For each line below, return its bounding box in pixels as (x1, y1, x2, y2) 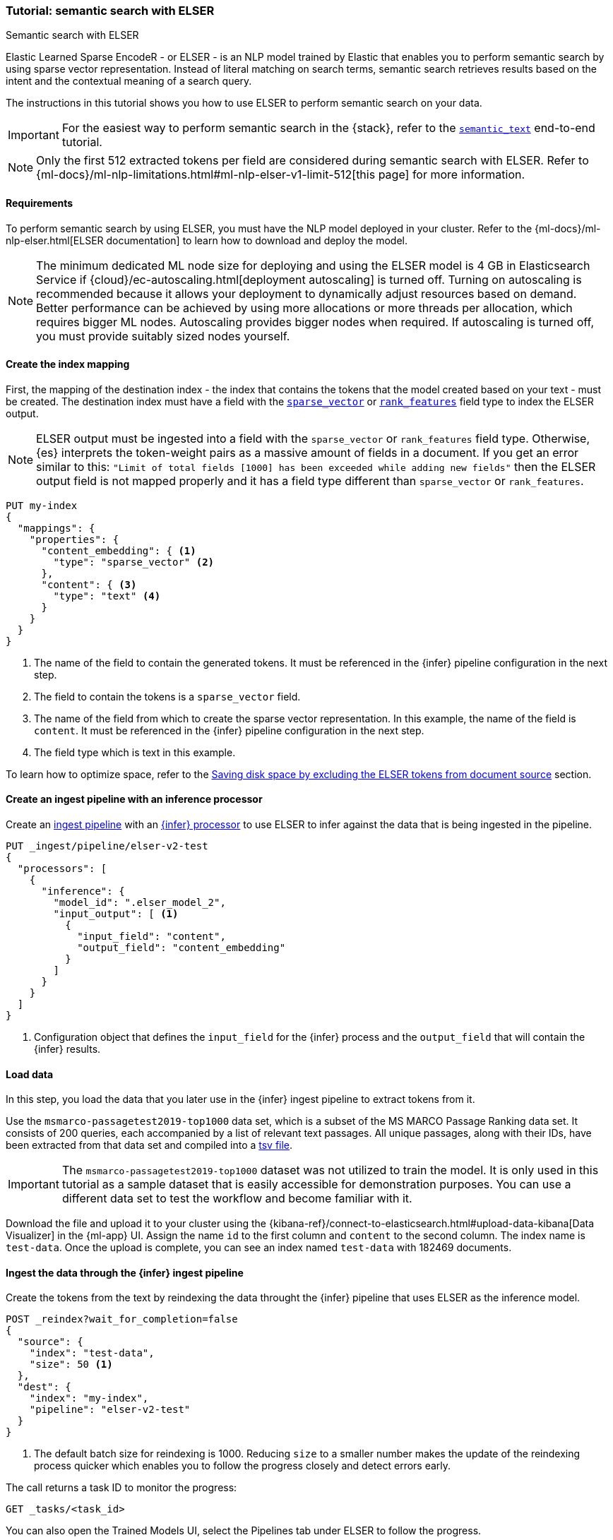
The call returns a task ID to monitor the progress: (6, 1481, 237, 1494)
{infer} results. (34, 1043, 101, 1056)
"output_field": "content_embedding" (77, 942, 286, 954)
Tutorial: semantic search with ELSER (6, 4, 215, 18)
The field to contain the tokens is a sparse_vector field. (34, 690, 301, 703)
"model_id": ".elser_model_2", (53, 897, 226, 909)
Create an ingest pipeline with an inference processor (6, 793, 263, 806)
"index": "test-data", (29, 1347, 155, 1359)
